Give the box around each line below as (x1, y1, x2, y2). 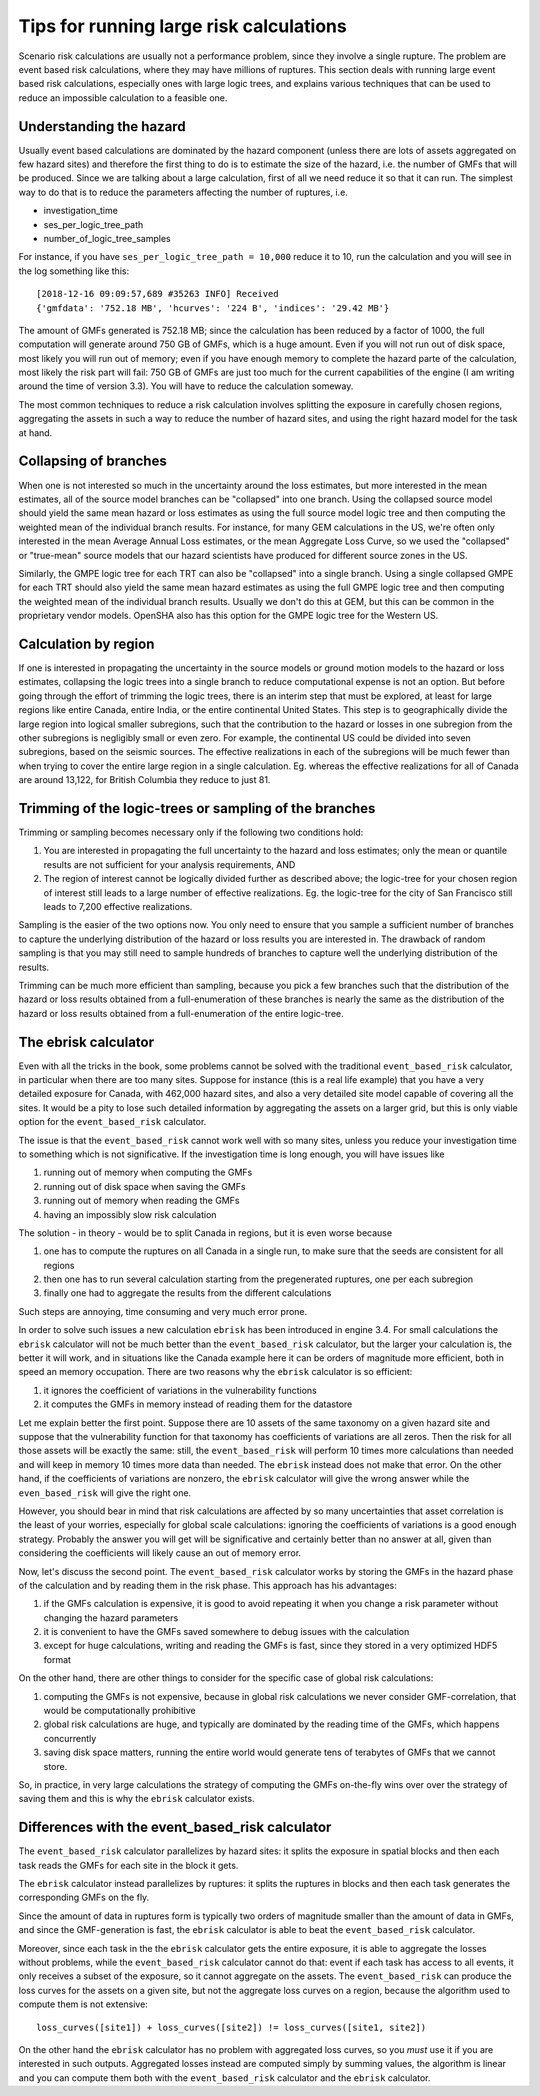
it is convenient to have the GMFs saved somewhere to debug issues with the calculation (43, 1626, 410, 1638)
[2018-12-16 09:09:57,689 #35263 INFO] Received (36, 288, 279, 300)
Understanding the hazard (18, 118, 186, 135)
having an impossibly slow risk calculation (43, 1208, 217, 1220)
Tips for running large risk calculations (18, 15, 347, 37)
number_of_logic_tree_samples (43, 232, 171, 244)
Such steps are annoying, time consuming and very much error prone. (18, 1305, 308, 1317)
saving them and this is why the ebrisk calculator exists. (18, 1793, 255, 1805)
